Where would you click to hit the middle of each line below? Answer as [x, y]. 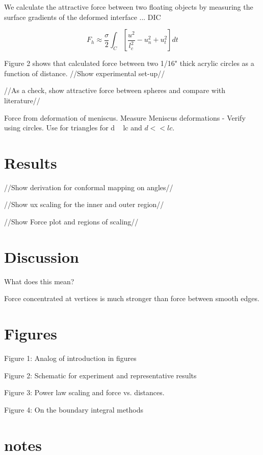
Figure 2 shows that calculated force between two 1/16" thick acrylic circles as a [129, 63]
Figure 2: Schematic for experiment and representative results [100, 375]
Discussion [42, 256]
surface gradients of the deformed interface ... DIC [83, 17]
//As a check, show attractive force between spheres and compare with [115, 90]
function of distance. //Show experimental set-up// [85, 73]
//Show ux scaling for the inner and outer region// [84, 204]
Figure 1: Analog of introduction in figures [70, 358]
